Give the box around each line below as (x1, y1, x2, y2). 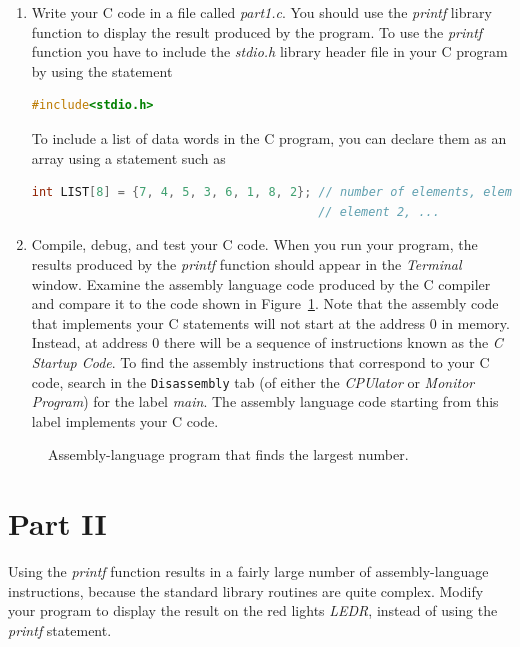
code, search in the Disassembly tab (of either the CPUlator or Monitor (31, 371, 475, 392)
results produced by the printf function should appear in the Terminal (31, 253, 462, 274)
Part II (8, 503, 107, 544)
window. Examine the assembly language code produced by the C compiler (31, 273, 491, 294)
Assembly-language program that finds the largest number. (48, 444, 409, 465)
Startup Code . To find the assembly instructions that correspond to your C (31, 351, 490, 372)
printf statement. (8, 619, 112, 640)
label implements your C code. (31, 410, 219, 431)
